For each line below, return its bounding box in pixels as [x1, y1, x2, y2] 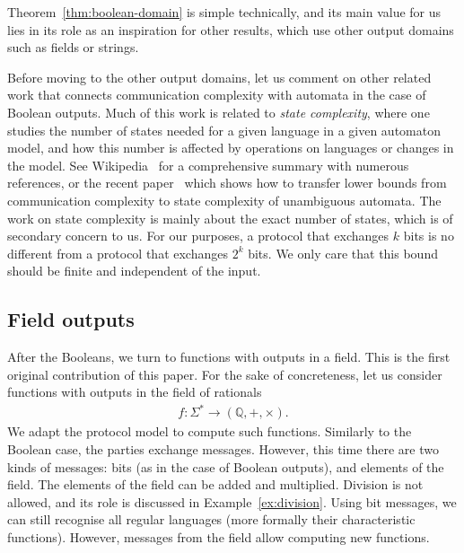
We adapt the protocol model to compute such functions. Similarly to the [7, 422, 412, 441]
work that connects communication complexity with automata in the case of [7, 85, 426, 104]
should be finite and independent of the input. [7, 261, 261, 280]
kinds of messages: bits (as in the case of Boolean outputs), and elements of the [7, 457, 444, 476]
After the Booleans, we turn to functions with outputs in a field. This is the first [7, 347, 451, 366]
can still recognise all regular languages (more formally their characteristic [7, 510, 416, 529]
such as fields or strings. [7, 38, 139, 57]
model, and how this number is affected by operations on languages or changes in [7, 138, 454, 157]
